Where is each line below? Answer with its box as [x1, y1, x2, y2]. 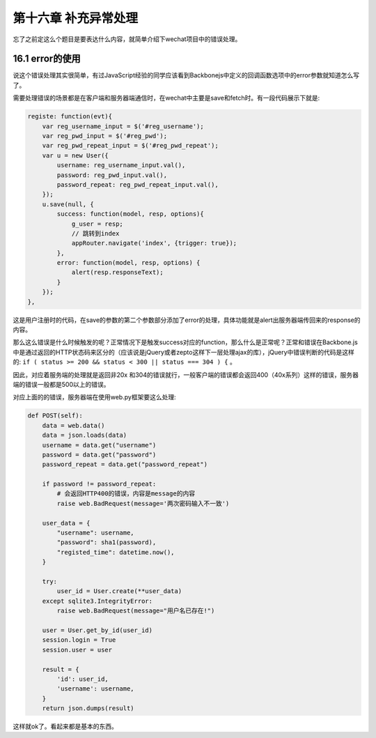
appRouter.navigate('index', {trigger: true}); [71, 239, 237, 247]
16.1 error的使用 [13, 53, 81, 65]
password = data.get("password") [42, 450, 157, 459]
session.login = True [42, 636, 116, 644]
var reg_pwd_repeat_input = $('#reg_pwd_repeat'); [42, 141, 219, 150]
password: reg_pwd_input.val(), [56, 171, 167, 179]
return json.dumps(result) [42, 705, 135, 712]
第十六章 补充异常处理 [13, 10, 139, 26]
